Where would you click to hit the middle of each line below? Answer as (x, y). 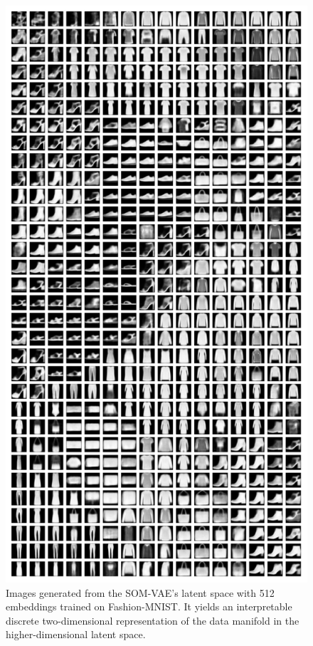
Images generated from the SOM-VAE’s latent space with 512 (140, 592)
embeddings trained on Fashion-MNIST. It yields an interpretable (149, 606)
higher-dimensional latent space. (76, 634)
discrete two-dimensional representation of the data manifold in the (153, 620)
